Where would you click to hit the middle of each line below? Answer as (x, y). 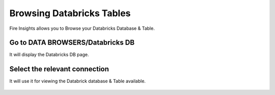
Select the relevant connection (59, 69)
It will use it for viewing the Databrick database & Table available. (78, 81)
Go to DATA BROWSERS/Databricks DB (72, 43)
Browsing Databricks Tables (70, 13)
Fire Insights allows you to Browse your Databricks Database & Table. (82, 28)
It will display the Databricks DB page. (49, 55)
